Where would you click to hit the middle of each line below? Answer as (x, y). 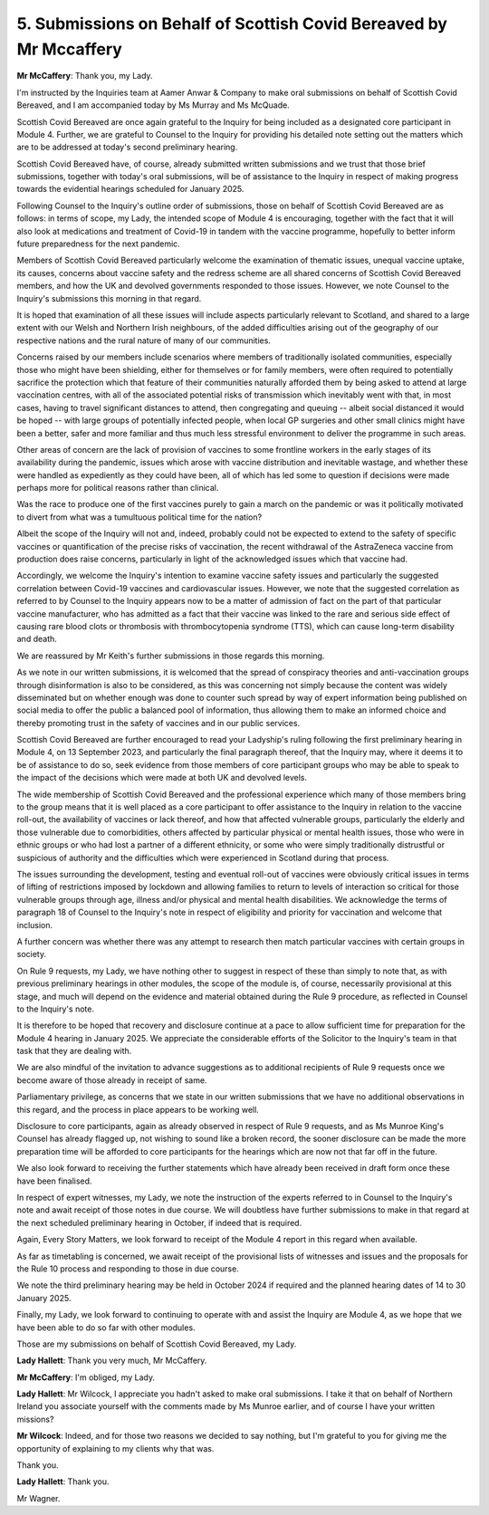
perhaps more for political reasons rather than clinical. (118, 488)
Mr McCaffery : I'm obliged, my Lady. (86, 1377)
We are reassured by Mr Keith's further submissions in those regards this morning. (171, 656)
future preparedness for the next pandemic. (98, 244)
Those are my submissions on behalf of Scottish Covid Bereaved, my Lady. (157, 1344)
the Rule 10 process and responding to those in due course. (128, 1269)
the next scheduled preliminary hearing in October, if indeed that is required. (159, 1223)
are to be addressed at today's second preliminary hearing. (127, 147)
